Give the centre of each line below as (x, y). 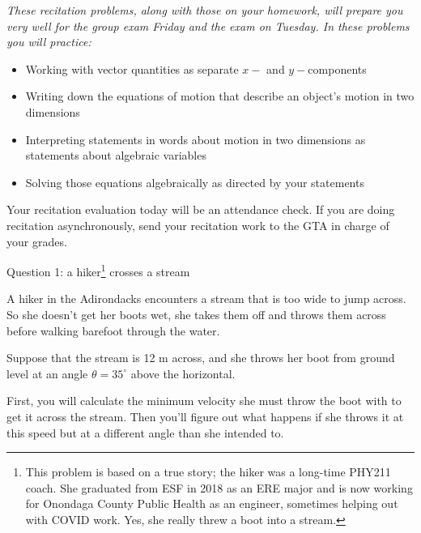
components (337, 68)
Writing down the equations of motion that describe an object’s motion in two (220, 96)
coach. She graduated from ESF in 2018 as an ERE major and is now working (219, 487)
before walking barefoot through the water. (113, 330)
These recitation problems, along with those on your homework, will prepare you (205, 10)
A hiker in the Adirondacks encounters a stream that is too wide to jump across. (206, 298)
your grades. (37, 241)
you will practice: (49, 42)
